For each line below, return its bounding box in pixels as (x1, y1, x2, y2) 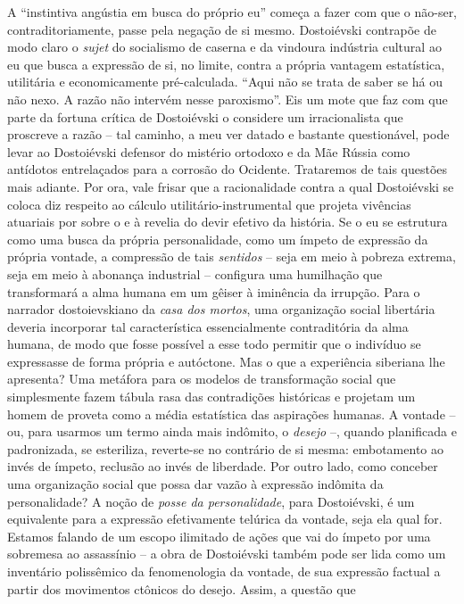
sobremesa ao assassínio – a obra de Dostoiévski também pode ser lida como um (7, 544, 446, 563)
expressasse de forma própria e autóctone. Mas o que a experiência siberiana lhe (7, 352, 445, 370)
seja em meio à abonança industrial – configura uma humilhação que (7, 264, 383, 283)
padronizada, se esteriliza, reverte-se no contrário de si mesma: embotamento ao (7, 439, 443, 458)
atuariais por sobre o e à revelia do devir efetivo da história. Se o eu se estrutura (7, 212, 448, 231)
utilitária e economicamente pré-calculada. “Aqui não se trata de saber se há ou (7, 72, 443, 91)
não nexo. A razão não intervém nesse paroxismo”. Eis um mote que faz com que (7, 89, 448, 108)
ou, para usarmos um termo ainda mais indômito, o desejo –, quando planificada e (7, 422, 457, 441)
